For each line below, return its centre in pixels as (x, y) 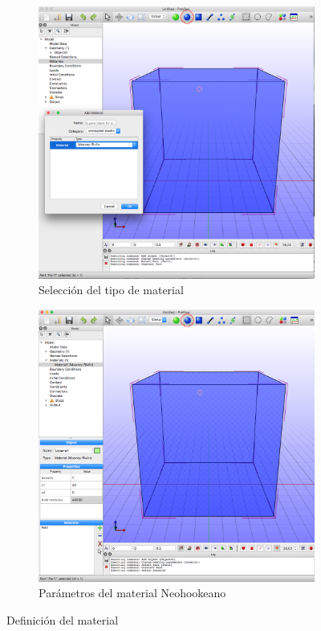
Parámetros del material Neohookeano (132, 593)
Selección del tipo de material (111, 290)
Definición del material (63, 619)
